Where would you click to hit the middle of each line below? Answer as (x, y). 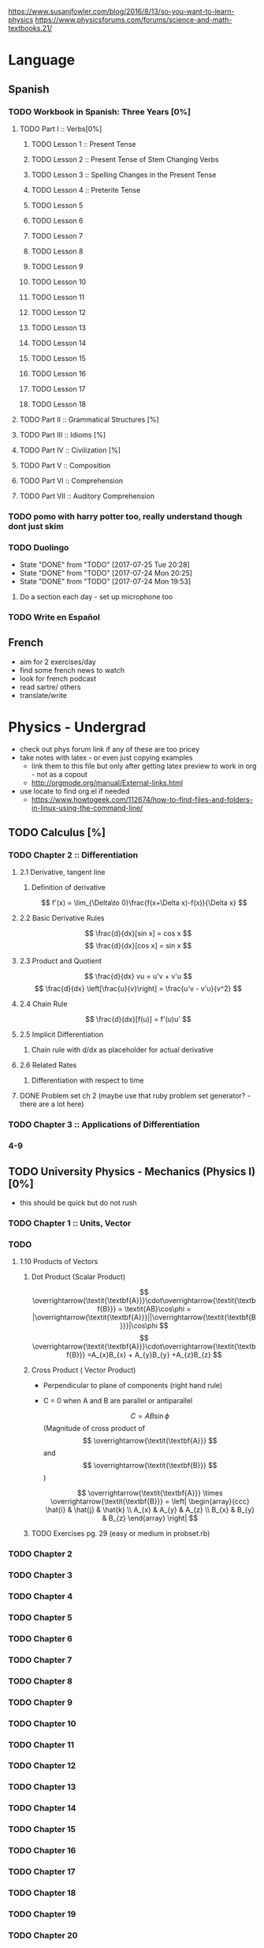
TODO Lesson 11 (58, 297)
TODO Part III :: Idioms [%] (63, 434)
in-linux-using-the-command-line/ (87, 808)
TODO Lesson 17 (58, 388)
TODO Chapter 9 (41, 1702)
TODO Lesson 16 (59, 373)
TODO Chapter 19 (42, 1914)
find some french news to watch (72, 670)
